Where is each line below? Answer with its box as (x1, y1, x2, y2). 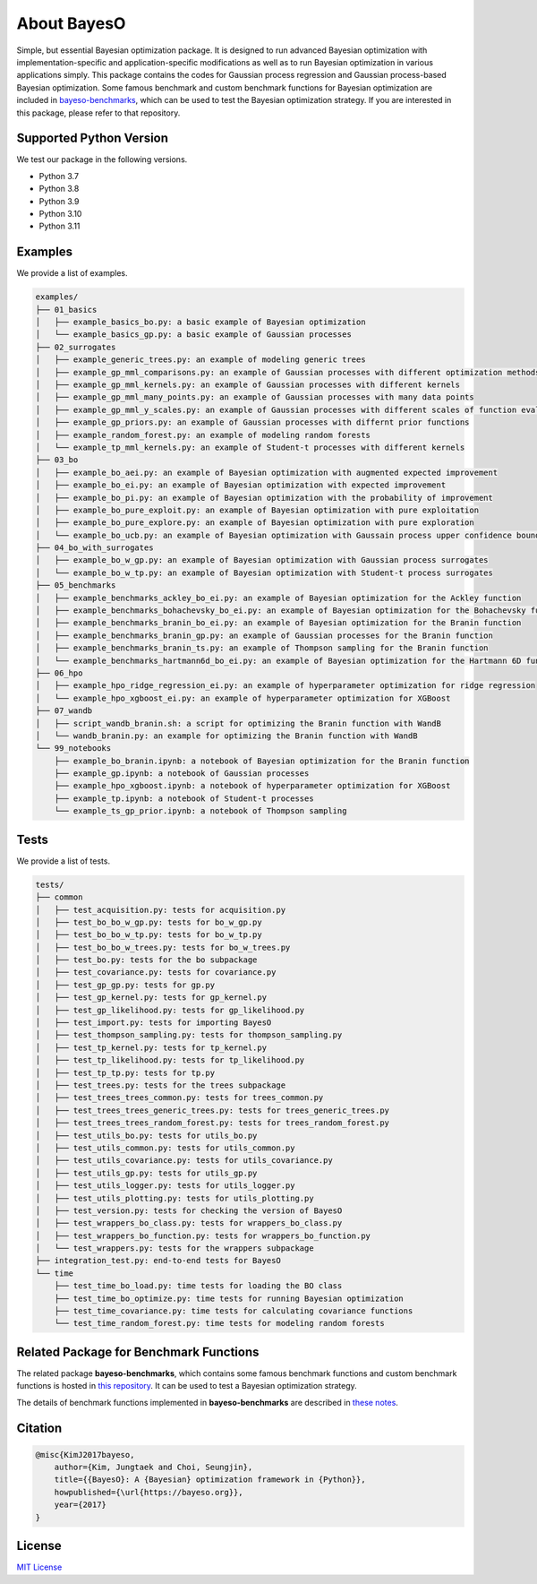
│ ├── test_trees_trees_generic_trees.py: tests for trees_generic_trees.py (35, 1105, 389, 1115)
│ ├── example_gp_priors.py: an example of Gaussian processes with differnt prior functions (35, 418, 470, 427)
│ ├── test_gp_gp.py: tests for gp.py (35, 979, 215, 990)
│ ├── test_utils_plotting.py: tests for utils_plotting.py (35, 1192, 314, 1203)
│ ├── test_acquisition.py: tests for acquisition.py (35, 905, 286, 915)
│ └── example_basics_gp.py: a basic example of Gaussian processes (35, 330, 353, 340)
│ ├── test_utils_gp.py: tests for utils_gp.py (35, 1167, 258, 1178)
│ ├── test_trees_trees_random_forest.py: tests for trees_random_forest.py (35, 1118, 389, 1128)
